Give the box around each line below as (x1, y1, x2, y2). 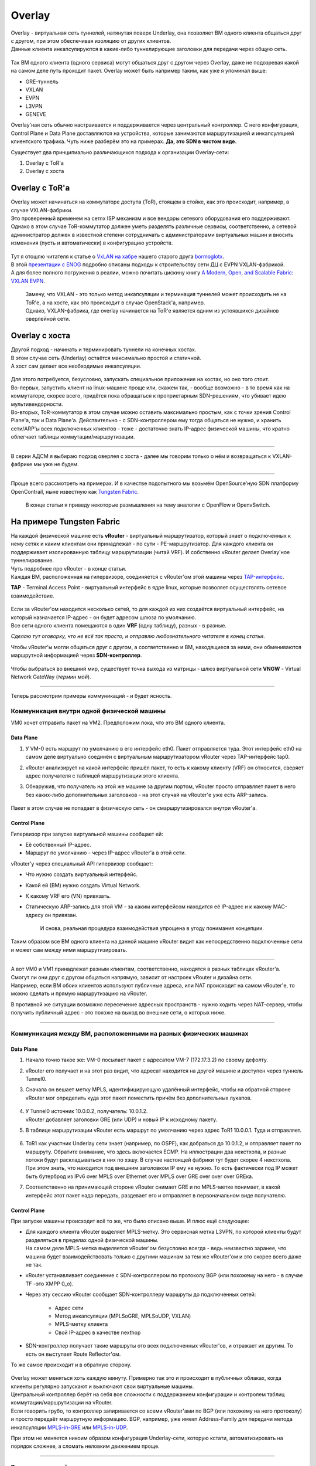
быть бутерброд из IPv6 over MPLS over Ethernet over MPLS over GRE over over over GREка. (25, 1173, 254, 1180)
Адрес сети (54, 1304, 84, 1311)
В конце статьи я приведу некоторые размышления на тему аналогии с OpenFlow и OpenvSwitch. (25, 501, 270, 508)
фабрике (11, 460, 33, 467)
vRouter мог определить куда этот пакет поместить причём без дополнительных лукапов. (25, 1094, 252, 1101)
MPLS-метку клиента (54, 1321, 108, 1328)
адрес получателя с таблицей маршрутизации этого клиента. (25, 772, 180, 779)
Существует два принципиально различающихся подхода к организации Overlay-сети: (11, 148, 229, 155)
